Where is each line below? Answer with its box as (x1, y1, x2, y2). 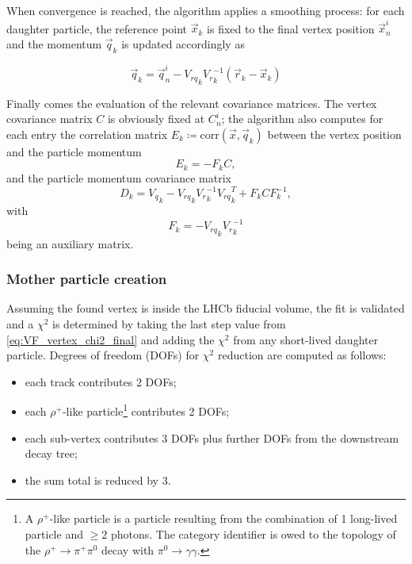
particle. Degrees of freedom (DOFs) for (6, 347, 200, 363)
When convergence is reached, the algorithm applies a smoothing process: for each (6, 2, 405, 18)
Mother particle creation (6, 269, 167, 289)
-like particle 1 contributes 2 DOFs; (62, 401, 230, 420)
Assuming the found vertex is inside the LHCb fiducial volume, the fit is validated (6, 300, 405, 317)
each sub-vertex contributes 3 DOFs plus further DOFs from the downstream (25, 429, 399, 446)
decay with (101, 541, 154, 558)
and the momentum (6, 35, 102, 52)
